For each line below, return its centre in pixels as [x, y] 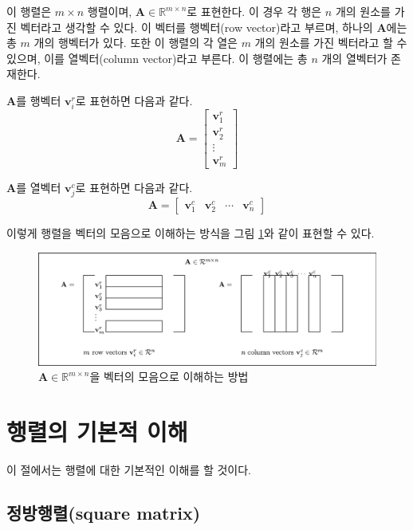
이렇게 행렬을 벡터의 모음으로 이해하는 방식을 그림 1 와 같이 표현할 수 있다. [191, 233]
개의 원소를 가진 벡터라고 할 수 [331, 43]
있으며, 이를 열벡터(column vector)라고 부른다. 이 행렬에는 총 [157, 58]
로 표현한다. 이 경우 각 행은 [254, 11]
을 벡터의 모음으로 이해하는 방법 [169, 377]
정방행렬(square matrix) [104, 512]
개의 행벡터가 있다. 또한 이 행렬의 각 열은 [136, 43]
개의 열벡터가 [354, 58]
